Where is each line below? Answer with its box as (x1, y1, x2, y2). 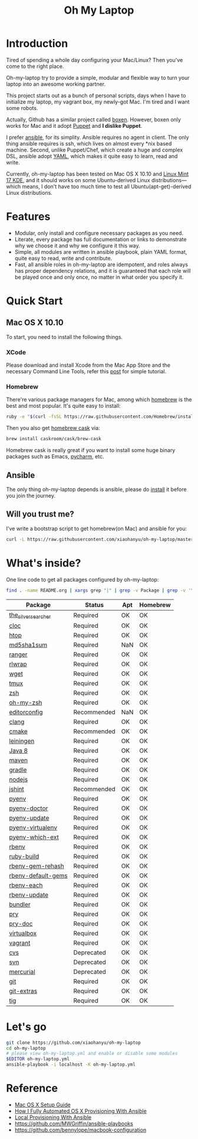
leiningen (9, 737, 35, 745)
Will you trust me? (6, 509, 75, 520)
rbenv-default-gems (9, 871, 68, 879)
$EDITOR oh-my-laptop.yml (6, 1056, 70, 1062)
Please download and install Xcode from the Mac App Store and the (6, 362, 171, 369)
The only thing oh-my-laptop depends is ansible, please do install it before (6, 486, 187, 493)
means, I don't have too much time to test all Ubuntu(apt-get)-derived (22, 183, 192, 190)
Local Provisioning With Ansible (14, 1114, 92, 1121)
